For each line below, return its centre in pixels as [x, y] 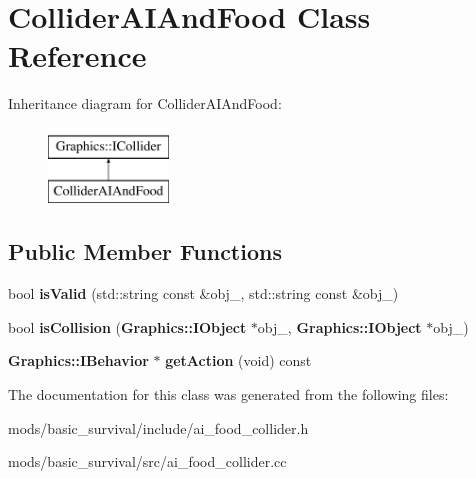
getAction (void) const [238, 360]
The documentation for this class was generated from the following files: [228, 394]
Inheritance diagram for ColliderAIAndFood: [145, 103]
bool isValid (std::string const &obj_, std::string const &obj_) [203, 293]
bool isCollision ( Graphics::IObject [127, 326]
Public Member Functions [145, 251]
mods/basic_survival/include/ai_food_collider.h [158, 427]
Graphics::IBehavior [78, 360]
